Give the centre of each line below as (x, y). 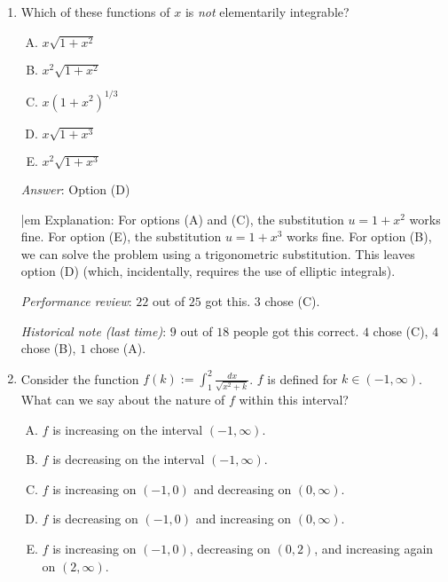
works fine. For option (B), (359, 236)
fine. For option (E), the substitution (121, 236)
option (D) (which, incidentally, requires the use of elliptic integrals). (208, 271)
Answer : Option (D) (75, 189)
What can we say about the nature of (123, 399)
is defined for (303, 378)
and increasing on (244, 519)
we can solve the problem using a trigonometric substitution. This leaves (218, 253)
